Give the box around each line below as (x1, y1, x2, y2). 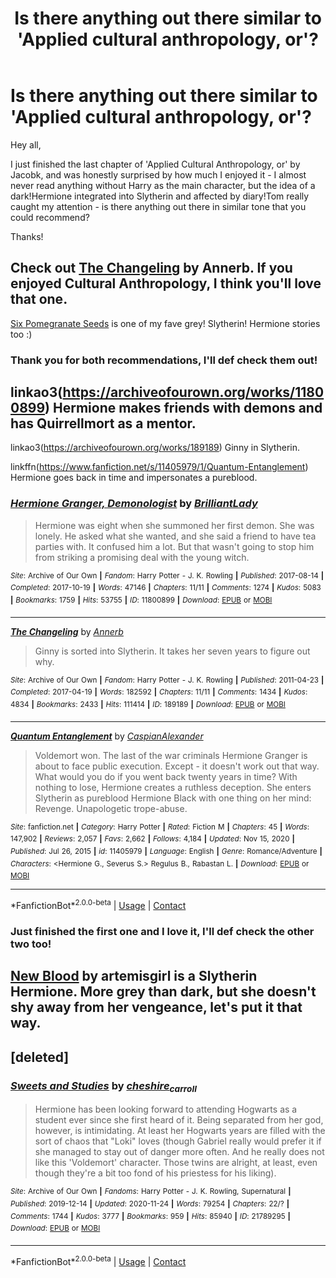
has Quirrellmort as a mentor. (10, 415, 197, 432)
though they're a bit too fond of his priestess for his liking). (34, 1167, 277, 1179)
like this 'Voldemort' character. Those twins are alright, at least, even (34, 1157, 318, 1169)
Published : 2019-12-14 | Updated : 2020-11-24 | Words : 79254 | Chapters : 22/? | (10, 1198, 290, 1209)
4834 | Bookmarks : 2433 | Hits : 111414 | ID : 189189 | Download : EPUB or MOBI (10, 700, 286, 710)
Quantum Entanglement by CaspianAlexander (10, 730, 204, 742)
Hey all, (10, 138, 42, 151)
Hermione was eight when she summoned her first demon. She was (34, 519, 315, 531)
